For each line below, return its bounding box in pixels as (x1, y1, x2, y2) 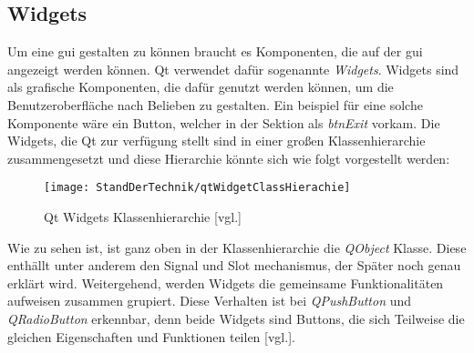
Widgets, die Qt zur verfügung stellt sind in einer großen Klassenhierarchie (7, 131, 426, 150)
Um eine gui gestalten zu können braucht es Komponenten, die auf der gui (7, 42, 423, 61)
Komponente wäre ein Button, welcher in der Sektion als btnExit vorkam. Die (7, 113, 440, 132)
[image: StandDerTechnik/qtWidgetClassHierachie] (44, 181, 351, 195)
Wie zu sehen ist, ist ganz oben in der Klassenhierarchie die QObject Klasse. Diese (7, 237, 467, 257)
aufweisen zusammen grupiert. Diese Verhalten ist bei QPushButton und (7, 291, 412, 310)
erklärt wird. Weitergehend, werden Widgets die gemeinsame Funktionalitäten (7, 273, 444, 292)
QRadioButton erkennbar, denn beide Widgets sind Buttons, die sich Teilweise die (7, 308, 465, 328)
